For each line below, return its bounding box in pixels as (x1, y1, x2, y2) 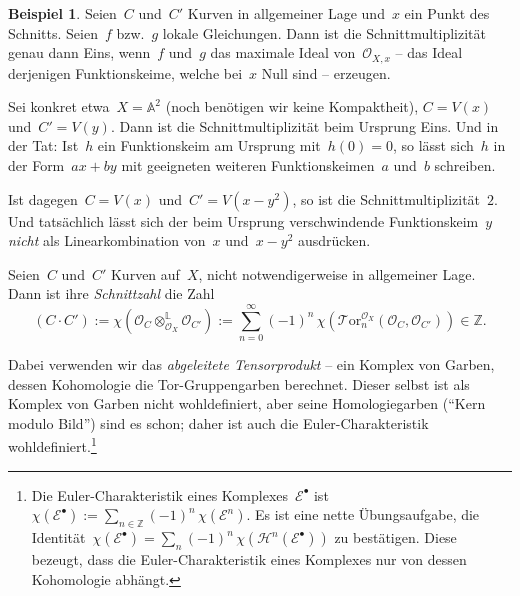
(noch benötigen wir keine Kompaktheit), (165, 96, 419, 117)
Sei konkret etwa (8, 96, 110, 117)
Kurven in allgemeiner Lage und (187, 3, 385, 23)
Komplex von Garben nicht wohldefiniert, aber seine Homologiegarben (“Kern (8, 393, 486, 414)
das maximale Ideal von (210, 42, 356, 63)
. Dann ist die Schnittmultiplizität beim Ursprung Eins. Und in (110, 115, 499, 136)
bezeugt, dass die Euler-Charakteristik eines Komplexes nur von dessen (31, 548, 467, 569)
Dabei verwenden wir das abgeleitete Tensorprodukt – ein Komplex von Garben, (8, 354, 495, 375)
